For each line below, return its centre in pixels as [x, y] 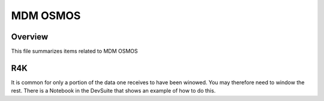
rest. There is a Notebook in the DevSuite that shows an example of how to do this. [113, 91]
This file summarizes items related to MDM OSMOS [74, 51]
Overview [30, 37]
